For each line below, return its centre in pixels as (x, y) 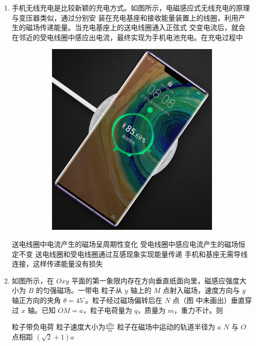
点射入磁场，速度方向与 (201, 290)
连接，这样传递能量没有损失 (57, 264)
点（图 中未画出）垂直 (209, 300)
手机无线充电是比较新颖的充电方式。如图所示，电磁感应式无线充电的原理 (131, 8)
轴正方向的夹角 (36, 300)
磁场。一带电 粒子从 (89, 290)
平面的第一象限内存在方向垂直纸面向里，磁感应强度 (155, 280)
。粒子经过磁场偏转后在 (124, 300)
